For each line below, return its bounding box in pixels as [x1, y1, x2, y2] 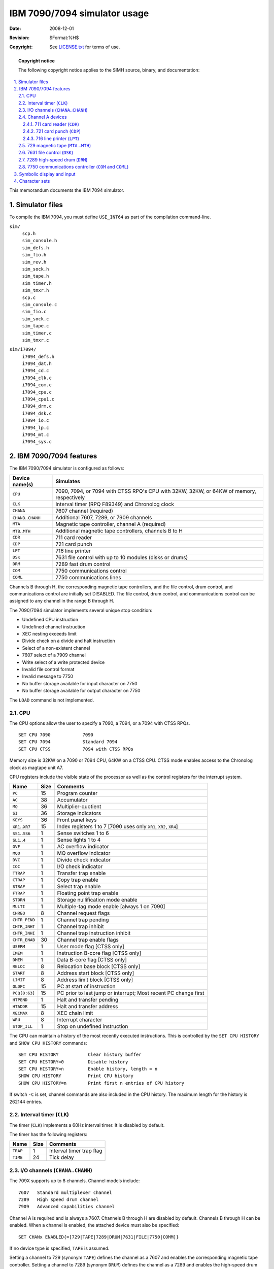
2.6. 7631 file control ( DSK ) [18, 150, 74, 156]
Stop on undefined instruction [57, 1023, 128, 1030]
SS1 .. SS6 [12, 830, 30, 837]
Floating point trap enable [57, 890, 119, 897]
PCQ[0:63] [12, 990, 36, 996]
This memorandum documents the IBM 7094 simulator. [9, 187, 124, 193]
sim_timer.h [22, 280, 52, 286]
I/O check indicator [57, 863, 103, 870]
